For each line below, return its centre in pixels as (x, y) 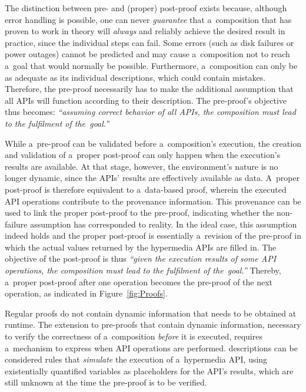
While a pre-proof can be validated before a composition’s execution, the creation (153, 143)
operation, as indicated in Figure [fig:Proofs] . (86, 293)
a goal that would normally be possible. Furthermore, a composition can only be (151, 65)
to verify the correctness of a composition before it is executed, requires (134, 336)
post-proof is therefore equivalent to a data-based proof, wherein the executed (146, 189)
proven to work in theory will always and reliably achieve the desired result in (145, 31)
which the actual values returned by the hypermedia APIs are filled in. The (141, 247)
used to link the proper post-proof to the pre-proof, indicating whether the (139, 213)
